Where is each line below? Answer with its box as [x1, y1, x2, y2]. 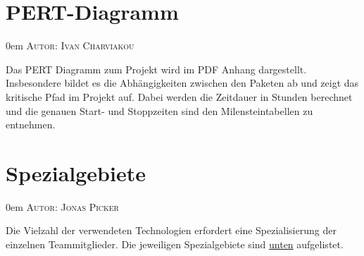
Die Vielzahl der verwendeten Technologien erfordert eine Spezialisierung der [6, 223, 337, 238]
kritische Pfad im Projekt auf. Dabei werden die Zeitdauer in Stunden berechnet [6, 89, 353, 104]
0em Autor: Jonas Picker [6, 199, 119, 214]
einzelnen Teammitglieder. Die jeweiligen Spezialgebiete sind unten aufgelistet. [6, 237, 344, 251]
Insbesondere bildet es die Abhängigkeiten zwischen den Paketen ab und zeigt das [6, 75, 359, 90]
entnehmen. [6, 117, 56, 132]
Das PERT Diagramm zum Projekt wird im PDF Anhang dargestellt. [6, 61, 307, 76]
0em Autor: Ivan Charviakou [6, 38, 134, 53]
